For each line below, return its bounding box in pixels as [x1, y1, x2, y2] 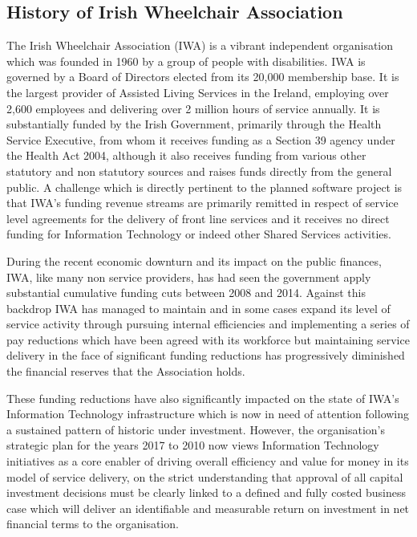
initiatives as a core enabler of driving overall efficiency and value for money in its [6, 453, 409, 470]
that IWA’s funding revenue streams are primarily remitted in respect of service [6, 194, 399, 211]
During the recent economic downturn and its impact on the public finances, [6, 252, 382, 269]
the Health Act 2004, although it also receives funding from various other [6, 147, 366, 164]
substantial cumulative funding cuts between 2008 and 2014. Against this [6, 284, 366, 301]
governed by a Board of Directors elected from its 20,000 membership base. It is [6, 68, 399, 85]
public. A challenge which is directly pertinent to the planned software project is [6, 178, 403, 195]
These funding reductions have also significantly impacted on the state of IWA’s [6, 389, 399, 406]
